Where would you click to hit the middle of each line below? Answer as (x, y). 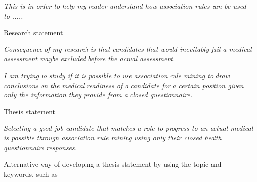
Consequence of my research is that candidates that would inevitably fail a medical (128, 49)
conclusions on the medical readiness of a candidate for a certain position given (124, 85)
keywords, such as (31, 173)
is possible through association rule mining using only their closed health (113, 137)
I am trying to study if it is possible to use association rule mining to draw (117, 75)
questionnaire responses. (41, 147)
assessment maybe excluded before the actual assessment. (90, 59)
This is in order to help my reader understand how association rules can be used (125, 6)
